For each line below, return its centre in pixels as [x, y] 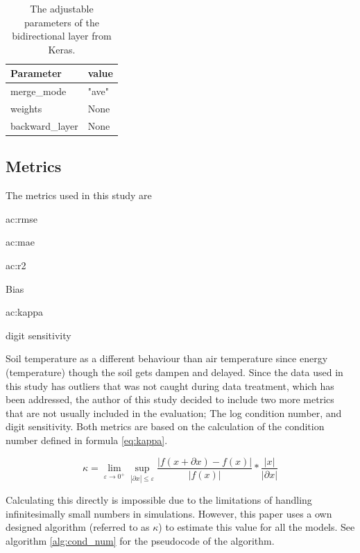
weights [26, 109]
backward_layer [44, 125]
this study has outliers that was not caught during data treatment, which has [170, 385]
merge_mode [38, 91]
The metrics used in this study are [79, 195]
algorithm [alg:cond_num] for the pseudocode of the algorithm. [140, 540]
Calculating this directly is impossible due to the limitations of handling [159, 500]
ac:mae [20, 242]
